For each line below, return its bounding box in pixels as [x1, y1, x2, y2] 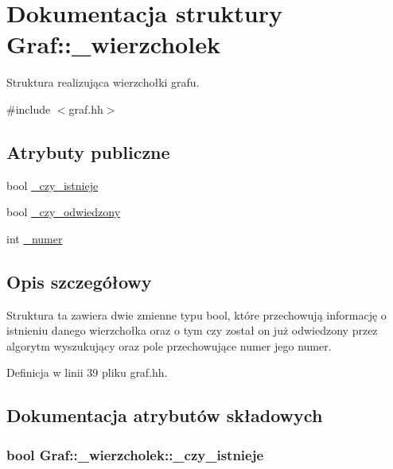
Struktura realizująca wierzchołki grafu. [6, 74, 200, 91]
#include [6, 100, 51, 117]
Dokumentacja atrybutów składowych [6, 403, 323, 428]
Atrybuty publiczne [6, 139, 170, 164]
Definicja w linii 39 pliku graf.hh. [6, 364, 168, 381]
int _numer [6, 230, 63, 246]
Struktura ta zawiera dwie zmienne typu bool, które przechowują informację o [6, 306, 387, 323]
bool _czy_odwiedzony [6, 203, 121, 220]
